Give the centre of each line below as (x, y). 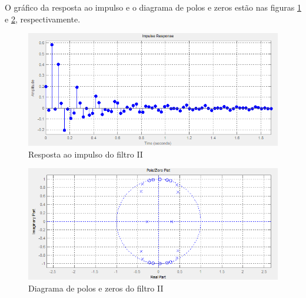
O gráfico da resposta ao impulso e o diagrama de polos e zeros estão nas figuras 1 (153, 7)
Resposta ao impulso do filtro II (86, 154)
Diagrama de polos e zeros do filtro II (96, 288)
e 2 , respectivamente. (43, 19)
